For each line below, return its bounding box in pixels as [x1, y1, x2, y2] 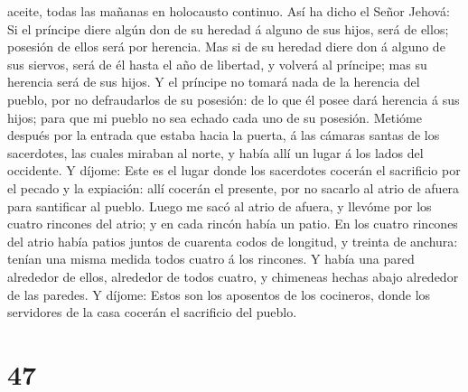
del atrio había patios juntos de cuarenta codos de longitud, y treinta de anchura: [7, 231, 458, 250]
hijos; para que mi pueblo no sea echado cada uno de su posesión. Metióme [7, 107, 422, 126]
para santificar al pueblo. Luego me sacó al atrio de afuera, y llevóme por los [7, 196, 432, 215]
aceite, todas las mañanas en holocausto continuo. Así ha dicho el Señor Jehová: [7, 2, 450, 20]
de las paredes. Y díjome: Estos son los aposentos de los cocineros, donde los [7, 285, 431, 303]
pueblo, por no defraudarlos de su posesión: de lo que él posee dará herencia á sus [7, 89, 460, 108]
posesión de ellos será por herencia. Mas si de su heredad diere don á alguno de [7, 37, 445, 56]
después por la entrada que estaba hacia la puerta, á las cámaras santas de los [7, 126, 440, 145]
